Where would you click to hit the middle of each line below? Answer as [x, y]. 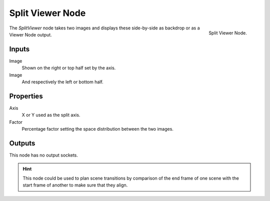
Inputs [19, 49]
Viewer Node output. [30, 34]
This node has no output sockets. [44, 155]
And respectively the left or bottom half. [62, 82]
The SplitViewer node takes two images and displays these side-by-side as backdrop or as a [104, 28]
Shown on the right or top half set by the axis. [69, 68]
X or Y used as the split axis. [51, 115]
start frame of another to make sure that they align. [75, 185]
